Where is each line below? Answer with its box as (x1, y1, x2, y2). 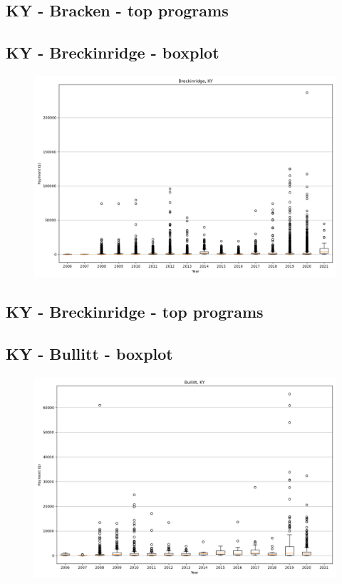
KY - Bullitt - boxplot (6, 343, 173, 365)
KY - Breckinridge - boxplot (6, 41, 219, 64)
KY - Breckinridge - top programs (6, 301, 264, 323)
